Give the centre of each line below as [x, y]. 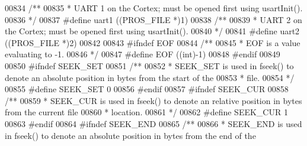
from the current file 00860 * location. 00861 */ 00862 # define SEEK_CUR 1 [146, 112]
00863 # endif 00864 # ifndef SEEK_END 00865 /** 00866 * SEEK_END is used [153, 123]
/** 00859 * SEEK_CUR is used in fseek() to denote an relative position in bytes [153, 100]
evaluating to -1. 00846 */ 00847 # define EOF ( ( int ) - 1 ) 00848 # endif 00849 [143, 54]
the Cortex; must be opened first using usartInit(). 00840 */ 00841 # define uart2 [152, 31]
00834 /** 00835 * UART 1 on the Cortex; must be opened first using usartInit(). [154, 8]
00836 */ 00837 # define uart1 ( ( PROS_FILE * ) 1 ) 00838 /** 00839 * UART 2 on [153, 19]
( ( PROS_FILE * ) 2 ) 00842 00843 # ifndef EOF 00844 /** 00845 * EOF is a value [153, 42]
